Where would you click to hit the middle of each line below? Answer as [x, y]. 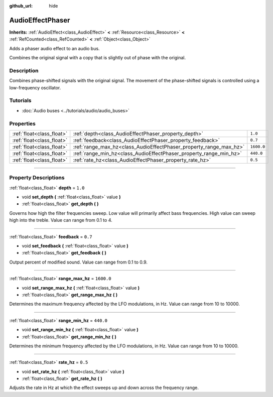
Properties [23, 123]
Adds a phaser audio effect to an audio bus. [54, 48]
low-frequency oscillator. [35, 87]
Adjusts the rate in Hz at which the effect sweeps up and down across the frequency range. [104, 388]
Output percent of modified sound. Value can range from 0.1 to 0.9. [79, 262]
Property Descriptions [37, 178]
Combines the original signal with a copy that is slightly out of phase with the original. [98, 58]
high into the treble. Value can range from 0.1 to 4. [61, 220]
